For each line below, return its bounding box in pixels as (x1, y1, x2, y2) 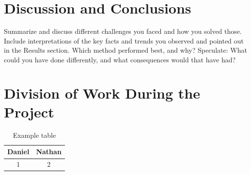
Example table (13, 130, 56, 140)
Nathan (36, 146, 62, 157)
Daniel (7, 146, 30, 157)
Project (4, 102, 54, 121)
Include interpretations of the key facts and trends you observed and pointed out (4, 35, 244, 45)
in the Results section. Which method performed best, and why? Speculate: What (4, 45, 247, 55)
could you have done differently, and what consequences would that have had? (4, 54, 236, 64)
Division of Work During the (4, 83, 200, 102)
